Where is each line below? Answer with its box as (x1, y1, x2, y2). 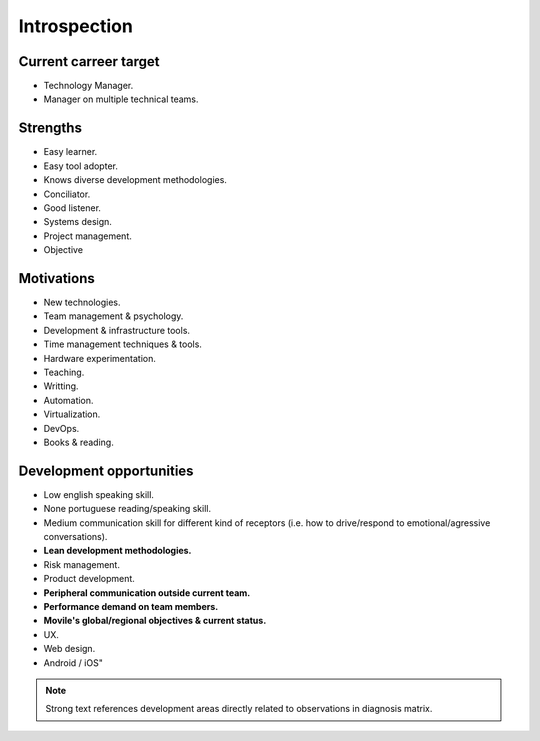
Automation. (43, 394, 94, 406)
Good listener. (43, 201, 102, 214)
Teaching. (43, 366, 85, 378)
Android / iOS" (43, 656, 104, 669)
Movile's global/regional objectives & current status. (43, 615, 267, 627)
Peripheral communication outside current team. (43, 586, 251, 599)
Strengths (18, 120, 82, 137)
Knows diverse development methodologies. (43, 174, 227, 186)
